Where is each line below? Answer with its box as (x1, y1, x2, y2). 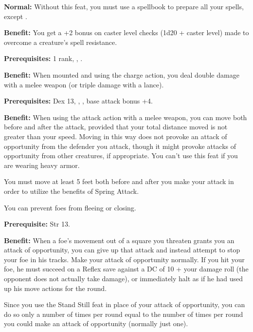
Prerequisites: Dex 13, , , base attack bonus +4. (4, 96, 153, 106)
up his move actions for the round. (4, 283, 107, 293)
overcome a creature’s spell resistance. (4, 37, 117, 47)
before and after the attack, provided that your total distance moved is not (4, 122, 228, 132)
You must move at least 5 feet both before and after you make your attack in (4, 176, 234, 187)
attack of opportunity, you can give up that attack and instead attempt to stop (4, 245, 240, 255)
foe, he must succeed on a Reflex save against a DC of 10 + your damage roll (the (4, 264, 249, 274)
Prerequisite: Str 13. (4, 219, 70, 229)
